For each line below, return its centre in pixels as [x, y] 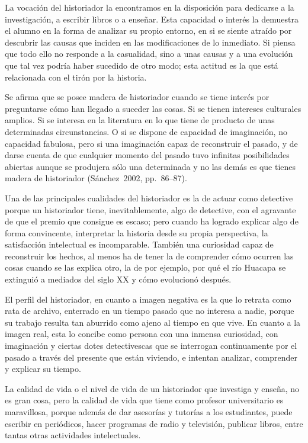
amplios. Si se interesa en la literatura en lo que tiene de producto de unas [140, 120]
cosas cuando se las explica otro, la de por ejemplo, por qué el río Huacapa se [145, 267]
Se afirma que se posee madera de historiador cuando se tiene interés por [137, 97]
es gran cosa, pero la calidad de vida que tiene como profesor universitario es [144, 400]
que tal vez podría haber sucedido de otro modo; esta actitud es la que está [142, 65]
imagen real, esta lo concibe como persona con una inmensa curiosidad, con [142, 334]
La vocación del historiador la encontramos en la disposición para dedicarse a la [150, 7]
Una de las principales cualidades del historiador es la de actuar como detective [149, 198]
